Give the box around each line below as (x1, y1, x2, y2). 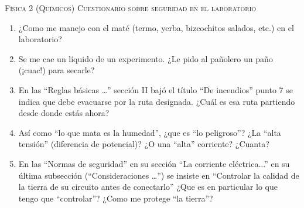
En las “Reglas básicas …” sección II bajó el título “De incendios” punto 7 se (18, 83, 293, 96)
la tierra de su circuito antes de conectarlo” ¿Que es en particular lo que (18, 180, 278, 193)
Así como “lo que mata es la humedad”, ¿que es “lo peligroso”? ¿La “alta (18, 126, 281, 138)
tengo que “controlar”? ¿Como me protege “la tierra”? (18, 192, 213, 204)
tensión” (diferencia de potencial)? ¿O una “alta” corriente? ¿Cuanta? (18, 138, 269, 150)
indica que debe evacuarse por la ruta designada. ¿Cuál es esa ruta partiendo (18, 95, 295, 107)
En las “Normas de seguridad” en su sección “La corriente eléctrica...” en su (18, 157, 290, 169)
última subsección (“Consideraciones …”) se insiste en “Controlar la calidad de (18, 169, 299, 181)
